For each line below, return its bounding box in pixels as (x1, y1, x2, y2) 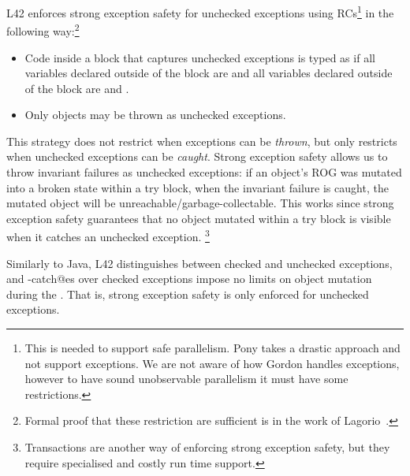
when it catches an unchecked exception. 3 (6, 226, 210, 245)
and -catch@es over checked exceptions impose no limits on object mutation (6, 270, 372, 287)
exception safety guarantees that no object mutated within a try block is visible (6, 210, 391, 226)
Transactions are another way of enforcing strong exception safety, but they (24, 439, 390, 456)
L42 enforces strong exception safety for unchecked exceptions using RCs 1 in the (6, 2, 394, 20)
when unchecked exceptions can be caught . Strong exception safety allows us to (6, 148, 388, 165)
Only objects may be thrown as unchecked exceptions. (24, 106, 286, 123)
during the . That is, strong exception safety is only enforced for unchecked (6, 285, 369, 302)
